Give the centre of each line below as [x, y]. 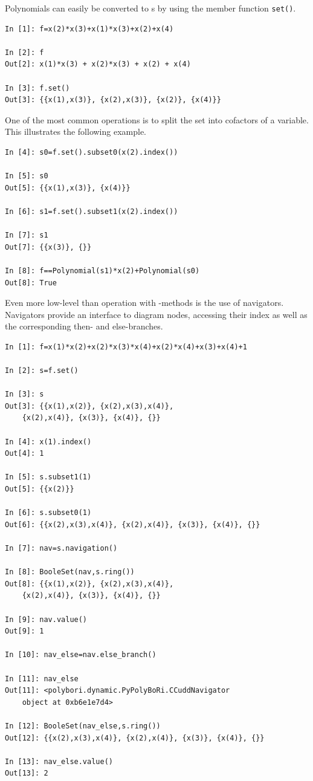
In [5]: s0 [27, 176]
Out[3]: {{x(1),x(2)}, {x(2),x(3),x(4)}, [89, 406]
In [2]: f [24, 52]
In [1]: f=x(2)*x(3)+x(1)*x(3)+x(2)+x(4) [89, 29]
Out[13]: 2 [27, 773]
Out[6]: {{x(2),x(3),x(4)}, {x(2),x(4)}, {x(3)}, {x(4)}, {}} [133, 524]
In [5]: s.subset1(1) [48, 477]
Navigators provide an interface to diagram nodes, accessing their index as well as [156, 314]
